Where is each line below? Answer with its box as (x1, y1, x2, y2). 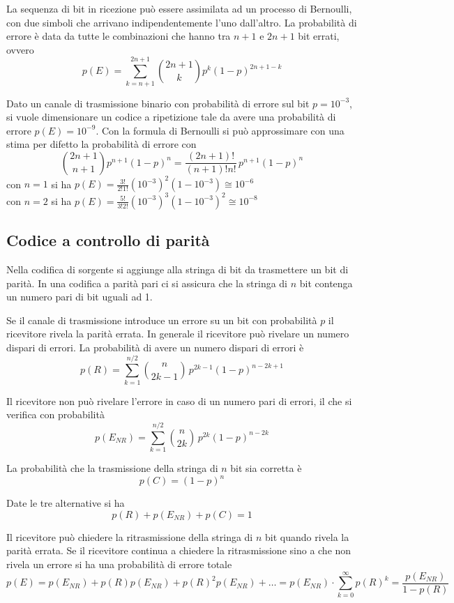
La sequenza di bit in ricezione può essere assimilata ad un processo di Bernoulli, (6, 1, 352, 15)
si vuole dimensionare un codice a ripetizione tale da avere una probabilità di (6, 109, 336, 124)
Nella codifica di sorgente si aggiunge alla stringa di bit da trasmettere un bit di (6, 262, 349, 277)
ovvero (6, 42, 34, 56)
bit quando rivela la (265, 529, 349, 544)
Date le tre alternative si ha (6, 496, 125, 510)
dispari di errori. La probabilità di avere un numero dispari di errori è (6, 340, 304, 355)
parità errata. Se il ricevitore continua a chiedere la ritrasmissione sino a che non (6, 543, 351, 558)
